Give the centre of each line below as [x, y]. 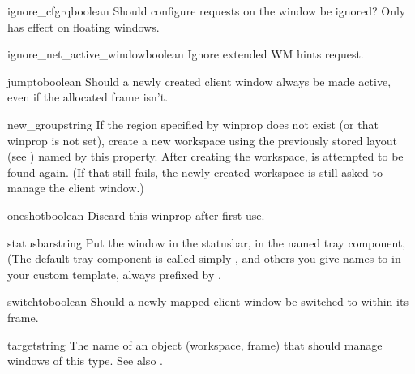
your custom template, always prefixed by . [114, 274]
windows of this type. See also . [85, 361]
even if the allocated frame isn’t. [88, 97]
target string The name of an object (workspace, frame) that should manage [195, 344]
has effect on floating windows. [83, 26]
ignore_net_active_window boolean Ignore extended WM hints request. [186, 54]
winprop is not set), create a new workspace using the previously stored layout [202, 140]
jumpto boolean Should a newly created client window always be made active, [199, 81]
